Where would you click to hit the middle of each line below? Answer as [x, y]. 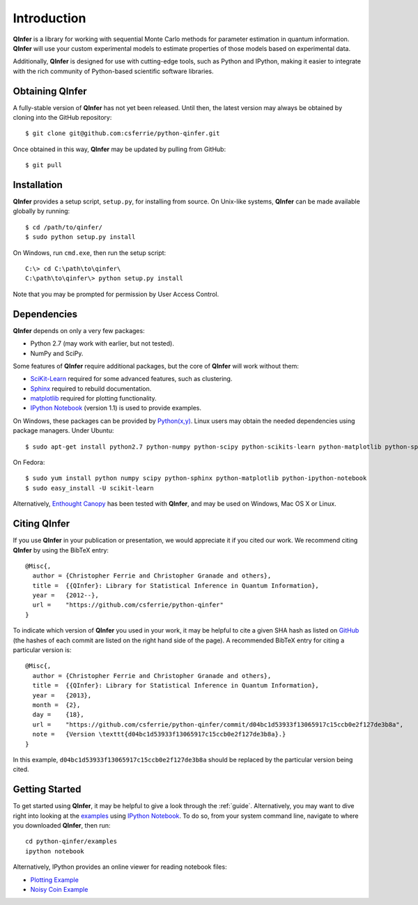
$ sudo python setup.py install [80, 237]
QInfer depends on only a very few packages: [79, 330]
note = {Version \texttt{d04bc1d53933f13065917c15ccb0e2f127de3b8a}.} [159, 734]
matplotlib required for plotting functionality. [93, 399]
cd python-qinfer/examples [71, 842]
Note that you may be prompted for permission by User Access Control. [116, 294]
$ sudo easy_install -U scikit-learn [90, 488]
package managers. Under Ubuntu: [63, 431]
